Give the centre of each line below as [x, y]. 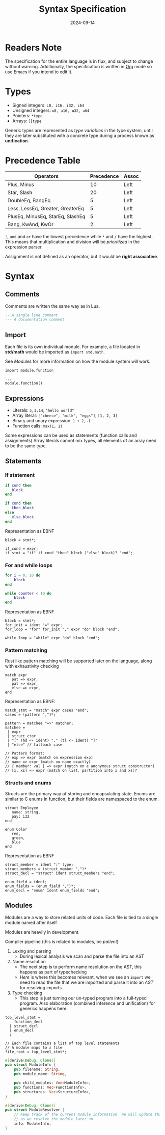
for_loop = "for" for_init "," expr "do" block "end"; [62, 629]
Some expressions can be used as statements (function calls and [71, 435]
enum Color [16, 829]
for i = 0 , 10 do [23, 575]
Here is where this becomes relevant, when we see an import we [85, 977]
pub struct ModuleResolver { [35, 1110]
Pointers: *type [27, 115]
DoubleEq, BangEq [29, 200]
